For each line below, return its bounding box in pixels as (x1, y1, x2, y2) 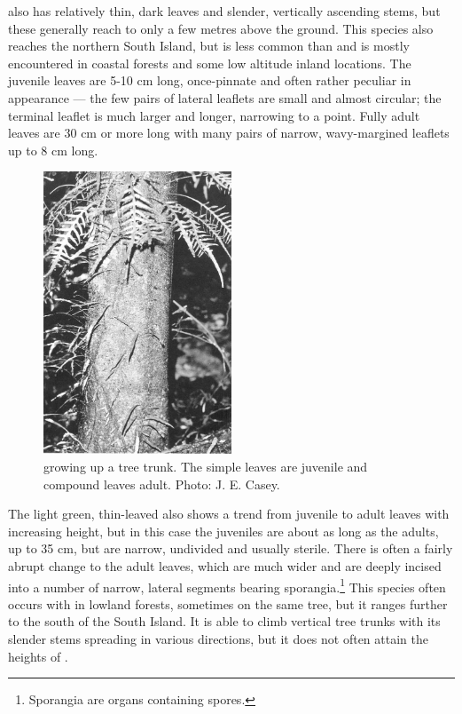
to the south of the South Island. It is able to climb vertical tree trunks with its (8, 612, 441, 631)
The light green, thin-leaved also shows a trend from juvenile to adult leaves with (8, 504, 450, 523)
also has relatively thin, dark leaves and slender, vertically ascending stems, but (8, 2, 441, 20)
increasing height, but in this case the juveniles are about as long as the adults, (8, 521, 439, 540)
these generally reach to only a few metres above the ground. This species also (8, 19, 434, 37)
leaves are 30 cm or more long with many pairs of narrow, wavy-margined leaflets (8, 123, 450, 142)
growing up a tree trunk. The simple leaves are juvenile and (43, 456, 368, 475)
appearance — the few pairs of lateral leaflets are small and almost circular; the (8, 88, 442, 107)
